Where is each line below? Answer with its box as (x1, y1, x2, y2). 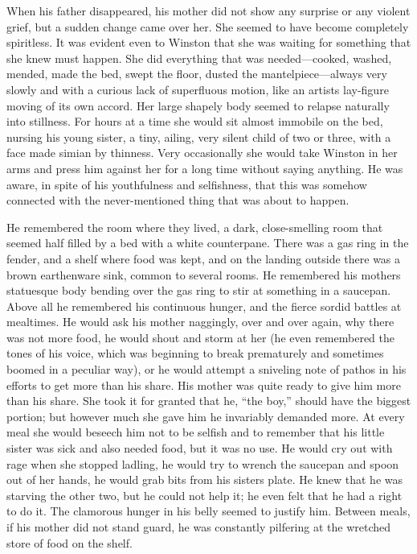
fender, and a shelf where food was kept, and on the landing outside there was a (6, 250, 401, 267)
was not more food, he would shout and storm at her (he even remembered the (6, 329, 395, 345)
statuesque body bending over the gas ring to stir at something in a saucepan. (6, 282, 391, 299)
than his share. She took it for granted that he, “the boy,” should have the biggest (6, 392, 411, 409)
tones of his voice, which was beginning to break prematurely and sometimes (6, 345, 384, 362)
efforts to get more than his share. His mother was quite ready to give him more (6, 376, 401, 393)
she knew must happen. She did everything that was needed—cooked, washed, (6, 49, 392, 66)
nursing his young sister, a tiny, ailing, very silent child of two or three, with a (6, 128, 391, 145)
